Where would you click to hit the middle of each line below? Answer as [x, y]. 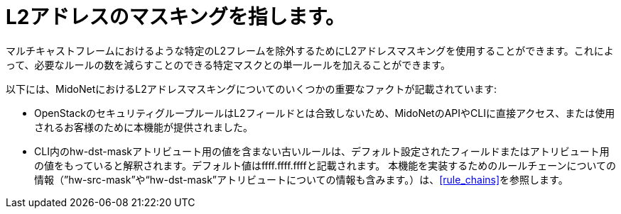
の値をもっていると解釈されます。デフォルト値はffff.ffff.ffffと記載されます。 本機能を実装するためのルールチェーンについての [325, 165]
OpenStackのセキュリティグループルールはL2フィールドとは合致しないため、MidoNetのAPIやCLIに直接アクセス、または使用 [325, 113]
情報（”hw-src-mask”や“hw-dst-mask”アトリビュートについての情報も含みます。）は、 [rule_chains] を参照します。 [301, 179]
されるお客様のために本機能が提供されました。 [144, 127]
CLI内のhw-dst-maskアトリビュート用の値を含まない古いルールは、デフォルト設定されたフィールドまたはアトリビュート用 [322, 151]
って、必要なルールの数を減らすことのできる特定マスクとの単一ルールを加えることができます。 [228, 64]
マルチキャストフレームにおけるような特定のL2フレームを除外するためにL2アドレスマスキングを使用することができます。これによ [310, 50]
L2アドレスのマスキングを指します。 [175, 17]
